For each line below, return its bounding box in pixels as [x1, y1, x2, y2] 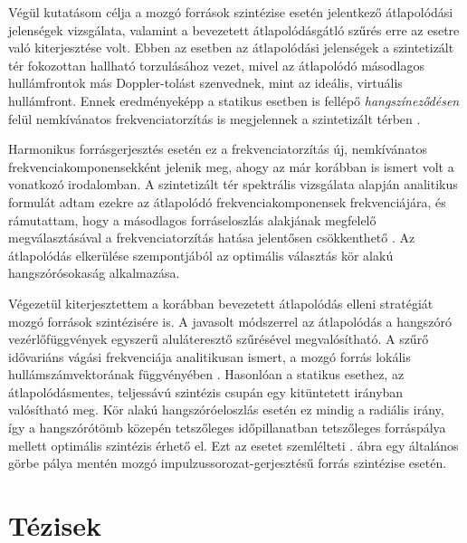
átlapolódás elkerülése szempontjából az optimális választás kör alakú [8, 245, 394, 264]
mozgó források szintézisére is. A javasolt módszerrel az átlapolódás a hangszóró [8, 311, 453, 330]
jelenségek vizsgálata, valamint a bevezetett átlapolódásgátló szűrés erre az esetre [8, 20, 460, 39]
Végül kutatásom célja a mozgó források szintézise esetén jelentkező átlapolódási [8, 3, 453, 21]
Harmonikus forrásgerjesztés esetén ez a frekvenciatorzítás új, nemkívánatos [8, 139, 428, 158]
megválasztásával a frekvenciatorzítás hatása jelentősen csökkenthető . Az [8, 228, 415, 247]
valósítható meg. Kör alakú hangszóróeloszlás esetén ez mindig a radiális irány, [8, 400, 444, 419]
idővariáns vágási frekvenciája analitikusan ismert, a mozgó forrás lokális [8, 347, 411, 366]
